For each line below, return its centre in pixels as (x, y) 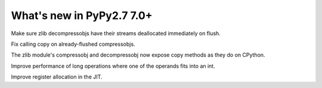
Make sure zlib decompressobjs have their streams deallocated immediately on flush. (116, 33)
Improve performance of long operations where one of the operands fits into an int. (113, 66)
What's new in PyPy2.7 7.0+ (82, 15)
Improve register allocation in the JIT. (57, 77)
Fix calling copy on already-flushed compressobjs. (73, 44)
